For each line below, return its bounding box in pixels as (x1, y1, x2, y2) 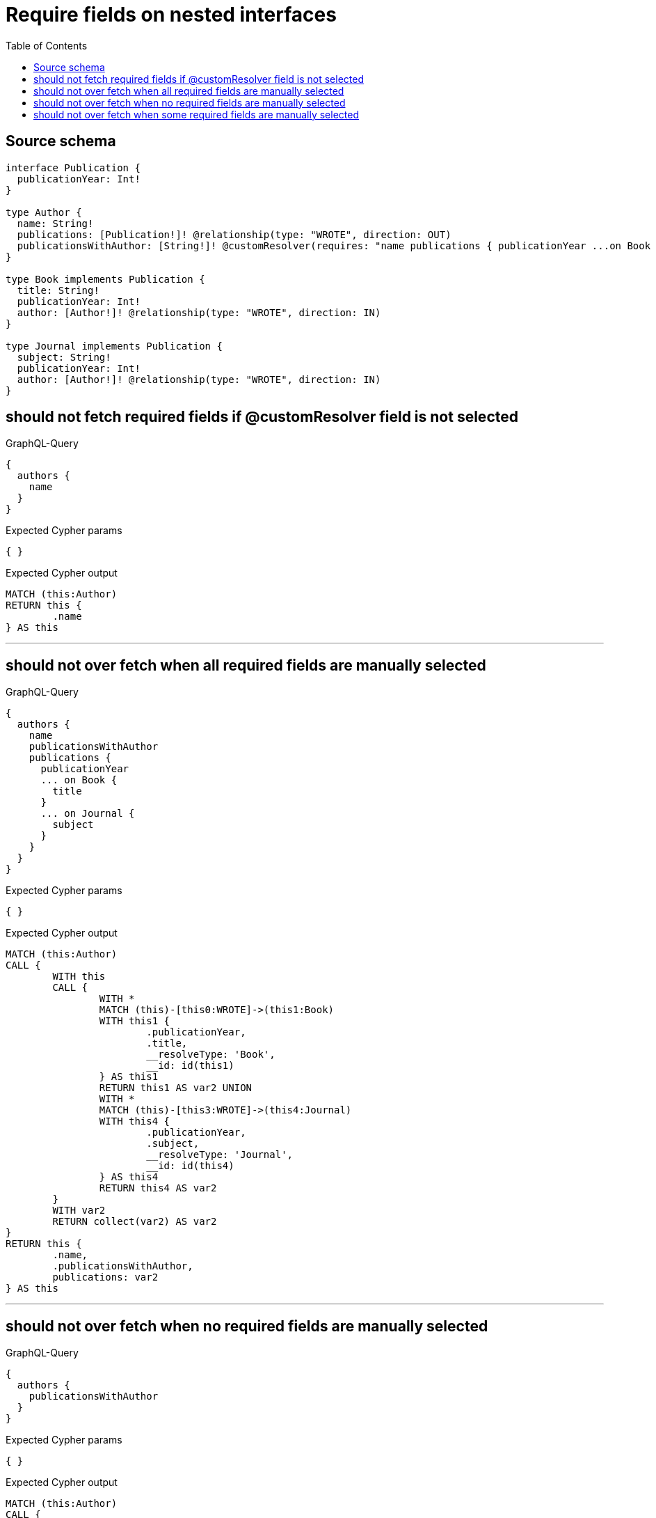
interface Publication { (6, 162, 141, 173)
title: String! (17, 284, 99, 296)
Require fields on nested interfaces (6, 3, 337, 26)
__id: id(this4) (146, 1160, 234, 1172)
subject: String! (17, 351, 111, 363)
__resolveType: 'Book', (146, 1049, 275, 1061)
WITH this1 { (99, 1015, 170, 1027)
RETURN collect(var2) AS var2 (52, 1216, 217, 1228)
